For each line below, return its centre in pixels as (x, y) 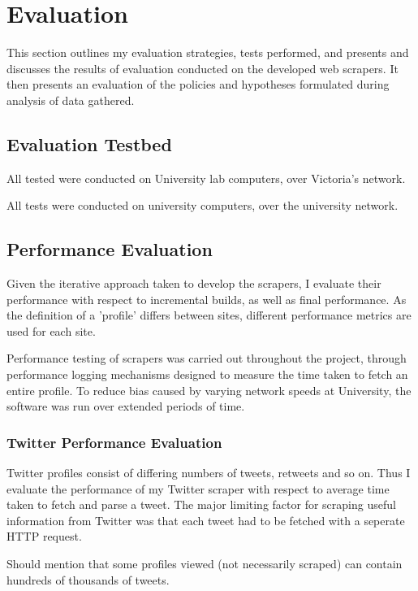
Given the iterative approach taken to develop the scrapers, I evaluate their (194, 283)
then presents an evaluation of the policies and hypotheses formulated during (198, 84)
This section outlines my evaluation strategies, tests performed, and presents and (208, 52)
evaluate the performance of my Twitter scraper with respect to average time (198, 488)
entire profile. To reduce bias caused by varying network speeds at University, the (209, 390)
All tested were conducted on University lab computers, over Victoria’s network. (206, 178)
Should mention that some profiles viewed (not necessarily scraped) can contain (205, 564)
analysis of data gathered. (71, 100)
